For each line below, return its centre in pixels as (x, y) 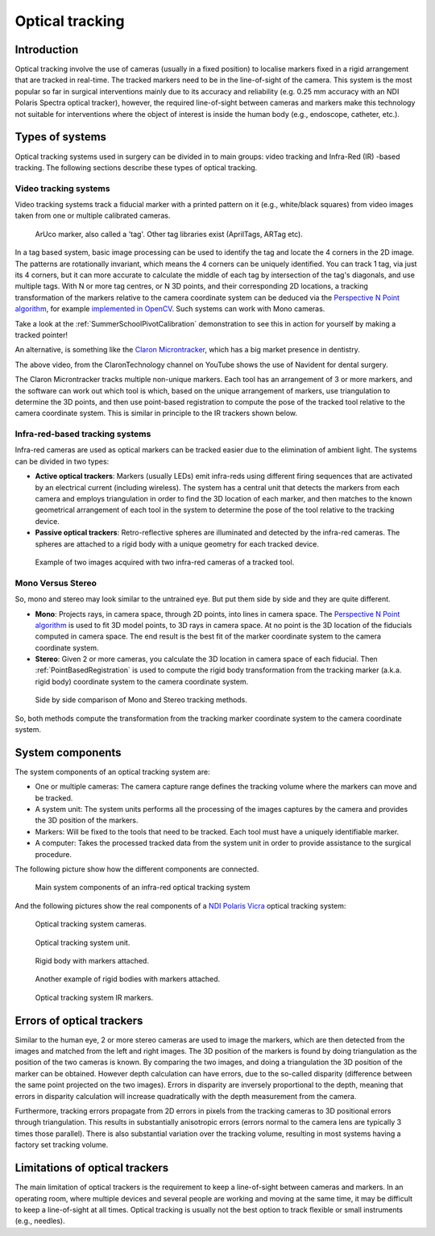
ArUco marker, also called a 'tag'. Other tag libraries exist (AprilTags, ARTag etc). (169, 234)
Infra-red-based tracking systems (83, 434)
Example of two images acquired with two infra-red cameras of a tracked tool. (165, 562)
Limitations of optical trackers (92, 1168)
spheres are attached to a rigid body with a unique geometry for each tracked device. (177, 543)
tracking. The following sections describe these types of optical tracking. (136, 167)
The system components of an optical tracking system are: (112, 772)
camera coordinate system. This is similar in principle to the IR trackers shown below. (156, 413)
